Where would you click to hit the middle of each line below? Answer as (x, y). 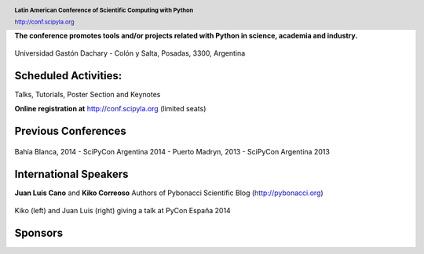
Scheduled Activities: (68, 76)
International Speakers (71, 174)
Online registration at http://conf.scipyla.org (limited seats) (110, 109)
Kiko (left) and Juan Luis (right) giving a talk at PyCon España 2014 (122, 211)
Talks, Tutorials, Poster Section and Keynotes (88, 94)
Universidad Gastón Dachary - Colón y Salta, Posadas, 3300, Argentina (130, 53)
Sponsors (38, 232)
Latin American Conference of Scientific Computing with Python (104, 10)
